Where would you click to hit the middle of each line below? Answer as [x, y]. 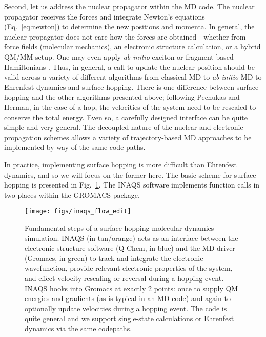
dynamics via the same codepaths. [78, 328]
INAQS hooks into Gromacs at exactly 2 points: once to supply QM [131, 288]
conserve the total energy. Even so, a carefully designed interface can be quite [126, 117]
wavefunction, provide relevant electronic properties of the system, [129, 268]
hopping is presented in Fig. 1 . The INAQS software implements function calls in [132, 185]
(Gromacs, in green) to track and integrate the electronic [114, 258]
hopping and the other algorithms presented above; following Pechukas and [122, 97]
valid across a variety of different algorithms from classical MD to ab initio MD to [133, 77]
